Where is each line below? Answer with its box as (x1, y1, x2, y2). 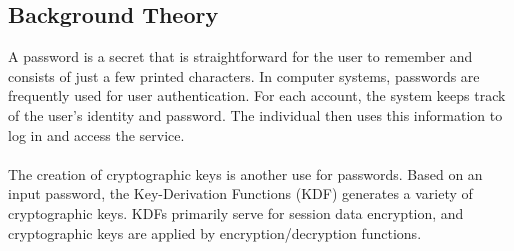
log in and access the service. (8, 124, 185, 145)
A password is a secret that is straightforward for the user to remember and (8, 46, 473, 67)
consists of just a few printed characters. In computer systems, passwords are (8, 65, 480, 86)
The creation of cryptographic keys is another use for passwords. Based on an (8, 163, 483, 184)
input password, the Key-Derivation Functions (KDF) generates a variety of (8, 183, 473, 204)
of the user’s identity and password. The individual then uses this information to (8, 104, 503, 125)
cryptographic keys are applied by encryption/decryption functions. (8, 222, 422, 243)
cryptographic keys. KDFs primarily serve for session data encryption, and (8, 202, 464, 223)
